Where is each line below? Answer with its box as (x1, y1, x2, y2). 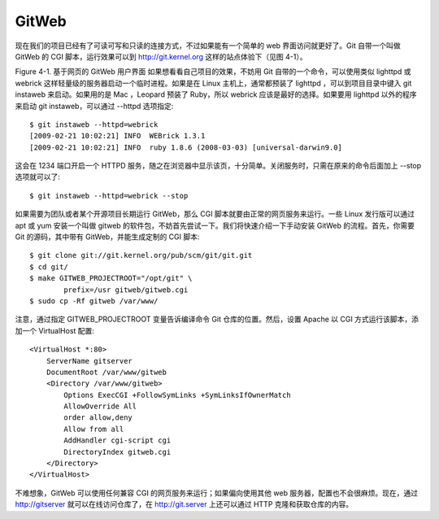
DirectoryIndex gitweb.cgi (63, 447, 172, 456)
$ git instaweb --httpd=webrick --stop (29, 191, 189, 200)
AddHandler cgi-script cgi (63, 436, 172, 445)
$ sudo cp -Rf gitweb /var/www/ (29, 296, 159, 305)
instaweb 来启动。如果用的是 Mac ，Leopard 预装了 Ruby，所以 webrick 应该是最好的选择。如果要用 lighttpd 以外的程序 (15, 89, 417, 99)
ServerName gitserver (46, 356, 133, 365)
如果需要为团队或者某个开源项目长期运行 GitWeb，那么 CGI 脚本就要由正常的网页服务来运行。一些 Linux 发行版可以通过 (15, 209, 415, 219)
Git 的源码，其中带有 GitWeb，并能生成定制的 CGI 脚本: (15, 232, 200, 242)
